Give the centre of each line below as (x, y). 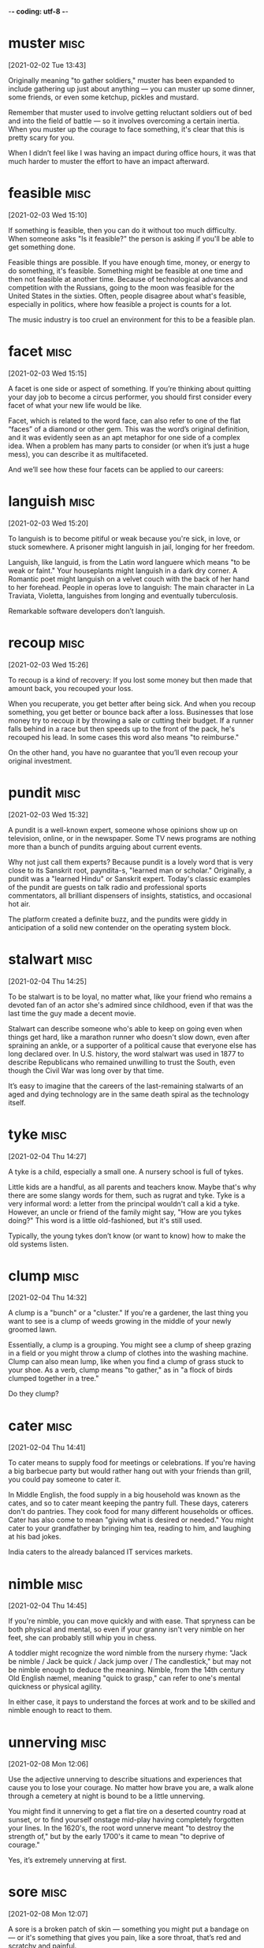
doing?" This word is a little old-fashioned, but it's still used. (105, 1220)
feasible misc (50, 193)
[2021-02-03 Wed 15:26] (48, 664)
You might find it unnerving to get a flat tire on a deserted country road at (127, 1812)
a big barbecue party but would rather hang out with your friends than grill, (130, 1471)
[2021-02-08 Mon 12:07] (48, 1914)
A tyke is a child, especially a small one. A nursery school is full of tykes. (126, 1172)
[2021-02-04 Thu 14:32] (48, 1298)
